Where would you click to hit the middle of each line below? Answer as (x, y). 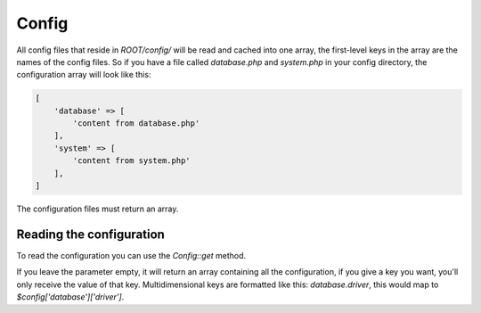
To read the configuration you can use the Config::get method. (131, 255)
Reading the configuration (90, 234)
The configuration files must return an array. (98, 209)
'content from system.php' (131, 161)
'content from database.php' (136, 124)
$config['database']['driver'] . (70, 297)
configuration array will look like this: (84, 75)
